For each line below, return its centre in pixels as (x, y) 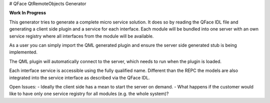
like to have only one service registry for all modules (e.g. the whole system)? (89, 94)
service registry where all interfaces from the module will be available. (81, 36)
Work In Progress (27, 13)
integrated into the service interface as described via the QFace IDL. (79, 77)
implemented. (23, 52)
